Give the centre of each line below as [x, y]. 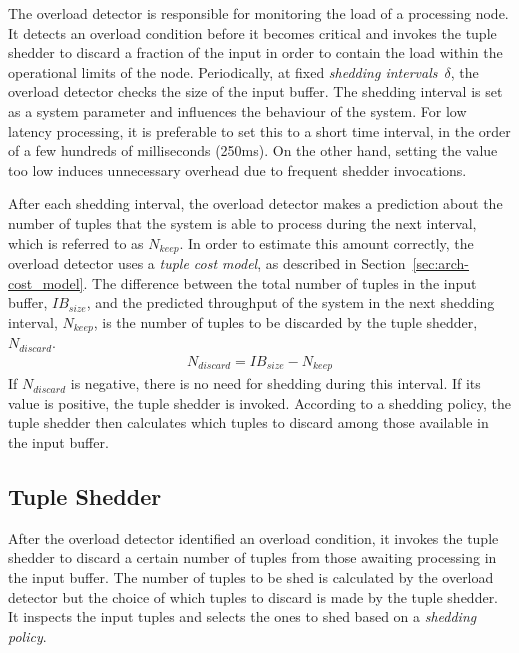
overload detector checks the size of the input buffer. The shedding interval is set [255, 91]
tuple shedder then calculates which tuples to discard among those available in [248, 422]
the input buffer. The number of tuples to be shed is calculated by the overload [251, 577]
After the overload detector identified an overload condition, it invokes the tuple [253, 537]
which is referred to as [76, 242]
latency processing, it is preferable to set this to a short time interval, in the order [259, 130]
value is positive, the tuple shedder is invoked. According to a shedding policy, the [259, 402]
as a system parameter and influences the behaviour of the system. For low [237, 110]
